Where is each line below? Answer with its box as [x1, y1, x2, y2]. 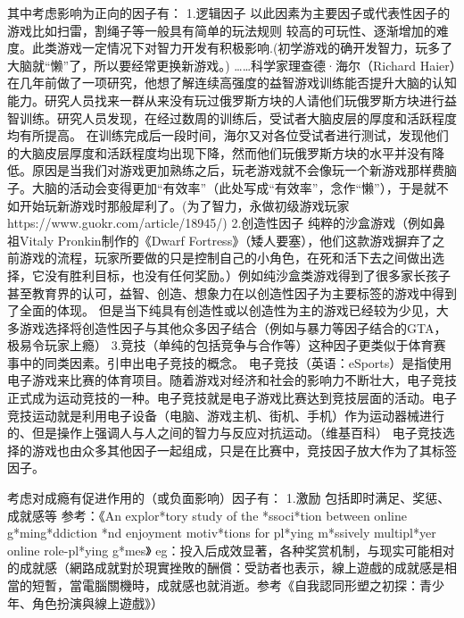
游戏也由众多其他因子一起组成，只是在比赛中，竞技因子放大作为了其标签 [31, 440, 457, 459]
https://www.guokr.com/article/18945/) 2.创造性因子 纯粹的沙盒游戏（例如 [7, 213, 433, 232]
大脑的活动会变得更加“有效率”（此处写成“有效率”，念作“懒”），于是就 [31, 178, 436, 196]
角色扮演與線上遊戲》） [31, 593, 163, 612]
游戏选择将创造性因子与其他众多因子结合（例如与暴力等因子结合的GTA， [19, 318, 447, 337]
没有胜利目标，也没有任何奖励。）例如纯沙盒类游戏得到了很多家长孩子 [44, 265, 451, 284]
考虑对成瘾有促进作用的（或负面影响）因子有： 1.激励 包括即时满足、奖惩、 [7, 489, 451, 507]
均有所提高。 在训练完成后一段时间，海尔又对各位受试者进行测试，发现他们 [7, 126, 449, 145]
